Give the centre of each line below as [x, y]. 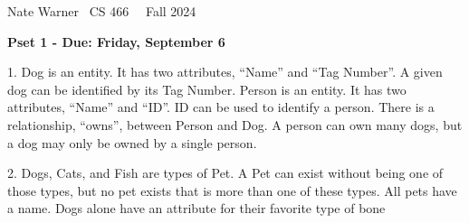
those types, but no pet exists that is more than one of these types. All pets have [232, 190]
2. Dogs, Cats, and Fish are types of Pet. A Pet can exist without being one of [225, 173]
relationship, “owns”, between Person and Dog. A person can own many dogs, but [235, 124]
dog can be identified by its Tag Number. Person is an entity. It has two [207, 89]
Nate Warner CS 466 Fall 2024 [102, 11]
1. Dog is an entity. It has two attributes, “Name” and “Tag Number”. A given [225, 72]
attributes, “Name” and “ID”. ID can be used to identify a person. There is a [221, 107]
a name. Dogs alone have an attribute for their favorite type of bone [196, 208]
